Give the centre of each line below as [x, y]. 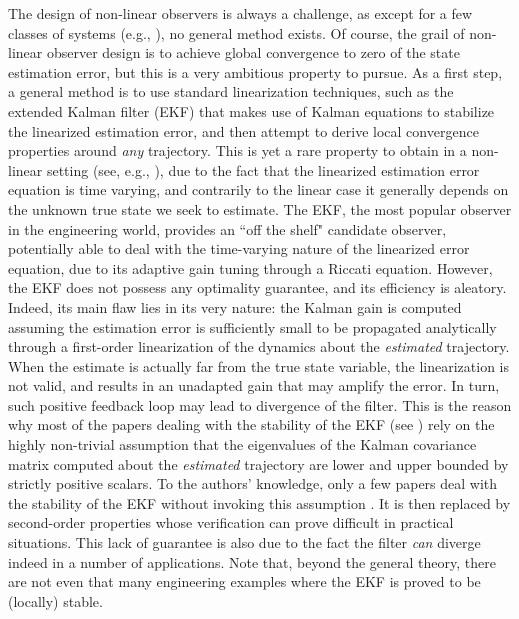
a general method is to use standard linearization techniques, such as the [231, 91]
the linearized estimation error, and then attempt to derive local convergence [243, 130]
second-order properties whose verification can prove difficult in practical [231, 522]
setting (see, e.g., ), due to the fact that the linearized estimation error [263, 169]
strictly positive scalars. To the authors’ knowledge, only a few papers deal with [253, 483]
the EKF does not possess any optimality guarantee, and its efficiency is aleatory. [257, 287]
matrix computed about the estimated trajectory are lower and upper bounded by [258, 463]
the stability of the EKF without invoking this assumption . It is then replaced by [259, 502]
